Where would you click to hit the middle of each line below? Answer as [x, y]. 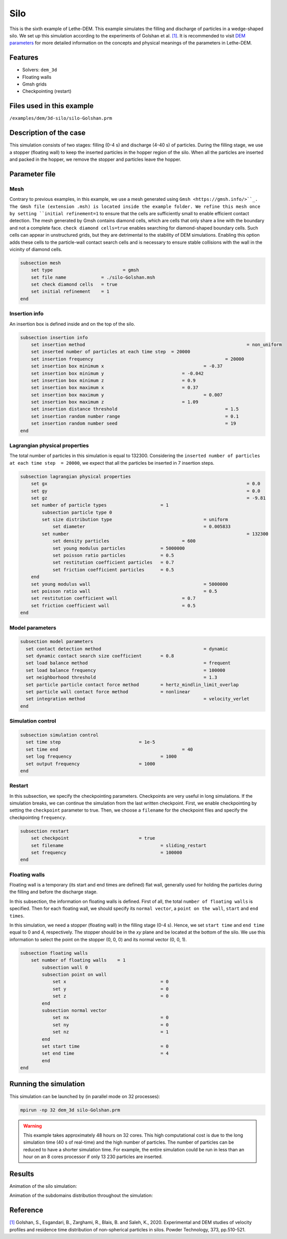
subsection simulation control [60, 735]
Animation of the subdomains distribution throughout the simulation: [81, 1195]
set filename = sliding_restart [119, 845]
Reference [26, 1210]
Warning [32, 1126]
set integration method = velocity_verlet [138, 699]
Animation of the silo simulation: [43, 1186]
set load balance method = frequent [128, 663]
